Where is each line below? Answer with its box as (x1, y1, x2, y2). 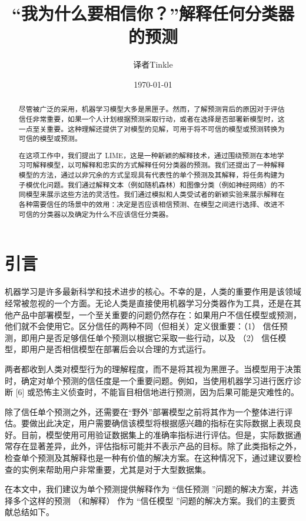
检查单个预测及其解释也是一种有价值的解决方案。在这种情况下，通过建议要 (5, 452, 293, 464)
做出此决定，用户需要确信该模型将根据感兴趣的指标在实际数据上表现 (29, 417, 293, 429)
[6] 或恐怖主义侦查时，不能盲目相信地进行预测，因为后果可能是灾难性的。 (15, 386, 300, 398)
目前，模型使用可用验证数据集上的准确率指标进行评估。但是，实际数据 (21, 428, 293, 440)
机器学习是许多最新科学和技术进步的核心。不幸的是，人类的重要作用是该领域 (5, 285, 301, 298)
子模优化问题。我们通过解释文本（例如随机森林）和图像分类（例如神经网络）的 (18, 179, 278, 189)
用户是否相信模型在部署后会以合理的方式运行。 (29, 343, 211, 355)
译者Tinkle (133, 58, 173, 71)
